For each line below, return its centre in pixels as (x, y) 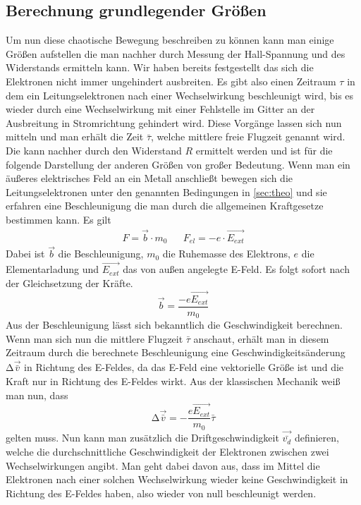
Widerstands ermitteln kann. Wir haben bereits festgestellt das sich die (160, 67)
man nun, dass (37, 395)
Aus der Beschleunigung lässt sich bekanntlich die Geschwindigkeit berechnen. (174, 325)
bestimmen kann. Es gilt (59, 219)
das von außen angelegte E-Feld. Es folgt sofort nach (236, 269)
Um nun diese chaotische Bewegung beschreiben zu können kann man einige (170, 40)
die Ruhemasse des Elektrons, (226, 254)
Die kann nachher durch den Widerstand (94, 150)
